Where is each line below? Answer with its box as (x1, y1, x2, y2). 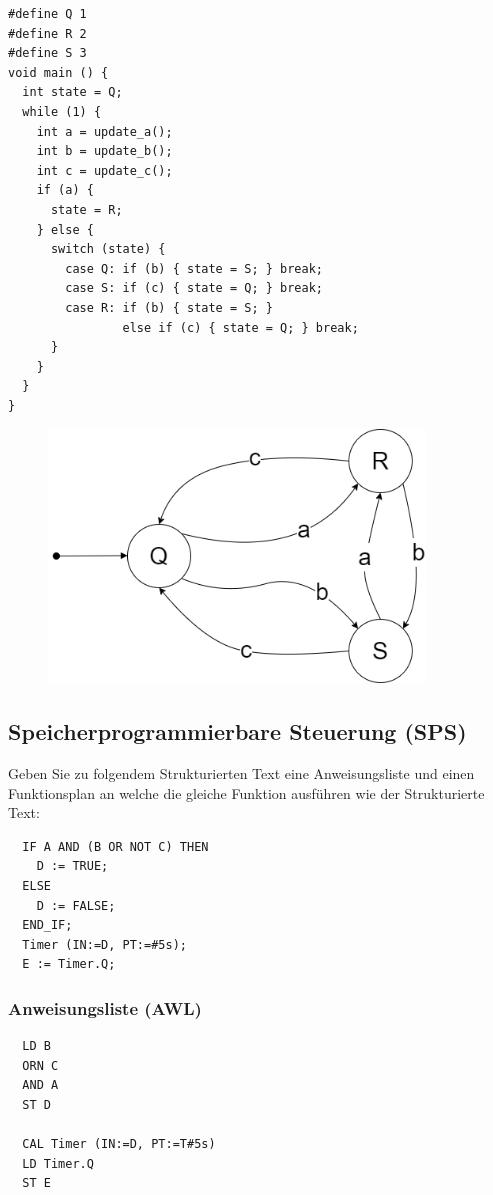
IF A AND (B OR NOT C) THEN (22, 839, 209, 854)
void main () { (8, 65, 109, 80)
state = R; (50, 202, 123, 217)
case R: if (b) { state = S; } (65, 300, 273, 315)
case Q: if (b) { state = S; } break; (65, 261, 323, 276)
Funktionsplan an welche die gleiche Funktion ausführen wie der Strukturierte (8, 782, 485, 803)
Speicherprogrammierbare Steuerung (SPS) (8, 716, 467, 747)
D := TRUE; (36, 859, 109, 874)
